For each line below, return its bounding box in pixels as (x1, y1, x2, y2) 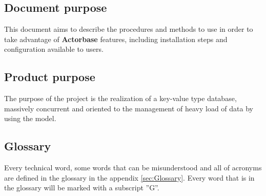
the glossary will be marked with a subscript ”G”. (4, 182, 159, 193)
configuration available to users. (4, 44, 104, 54)
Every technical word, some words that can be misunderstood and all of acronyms (4, 162, 262, 173)
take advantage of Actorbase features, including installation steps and (4, 33, 228, 44)
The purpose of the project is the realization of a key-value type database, (4, 93, 237, 104)
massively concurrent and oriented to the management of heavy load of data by (4, 103, 253, 113)
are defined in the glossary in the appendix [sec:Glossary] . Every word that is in (4, 172, 255, 183)
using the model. (4, 113, 56, 124)
